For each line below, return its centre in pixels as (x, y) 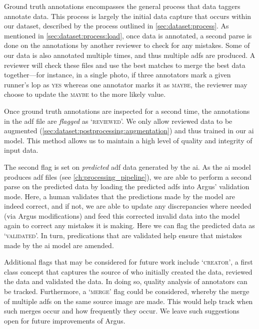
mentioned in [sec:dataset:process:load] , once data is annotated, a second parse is (128, 35)
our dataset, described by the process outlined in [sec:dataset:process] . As (116, 26)
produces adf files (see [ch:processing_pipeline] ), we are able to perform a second (128, 176)
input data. (21, 150)
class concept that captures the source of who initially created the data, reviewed (128, 271)
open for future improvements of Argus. (65, 320)
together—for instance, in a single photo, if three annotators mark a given (117, 75)
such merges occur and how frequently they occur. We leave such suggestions (122, 311)
